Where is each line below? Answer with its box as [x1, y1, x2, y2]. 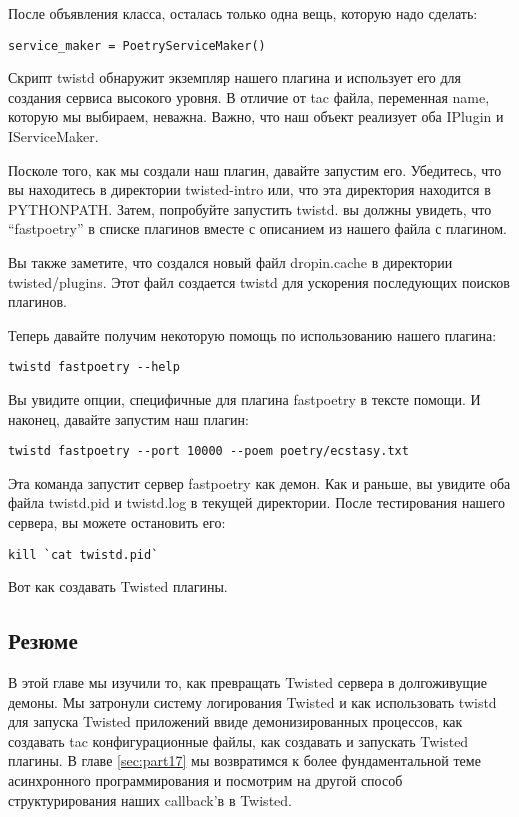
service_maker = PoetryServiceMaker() [8, 38, 266, 53]
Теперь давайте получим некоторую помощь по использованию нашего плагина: [8, 324, 497, 345]
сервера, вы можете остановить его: [8, 512, 226, 533]
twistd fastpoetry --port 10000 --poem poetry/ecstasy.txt [8, 444, 409, 459]
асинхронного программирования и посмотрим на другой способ [8, 770, 403, 791]
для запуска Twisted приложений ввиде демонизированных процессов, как [8, 711, 463, 732]
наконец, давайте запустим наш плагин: [8, 408, 249, 429]
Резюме [8, 625, 78, 656]
